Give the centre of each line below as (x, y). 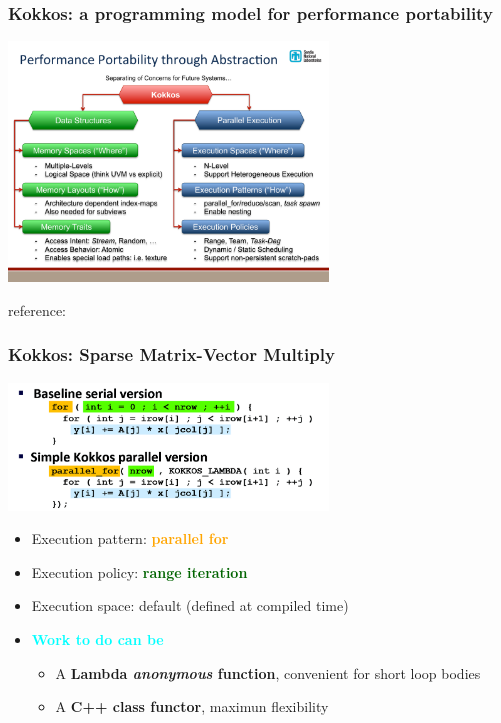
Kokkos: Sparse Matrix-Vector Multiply (171, 354)
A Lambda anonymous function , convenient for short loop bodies (268, 672)
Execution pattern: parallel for (130, 538)
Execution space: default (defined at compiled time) (190, 605)
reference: (37, 309)
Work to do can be (97, 639)
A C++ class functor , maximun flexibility (192, 706)
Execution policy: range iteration (139, 571)
